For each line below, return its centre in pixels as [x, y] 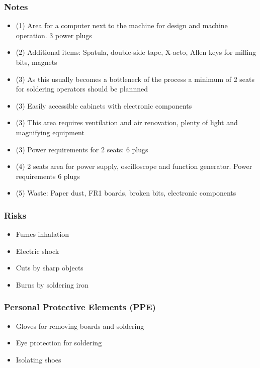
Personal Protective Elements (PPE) [80, 307]
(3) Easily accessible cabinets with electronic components [104, 105]
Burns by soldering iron [52, 284]
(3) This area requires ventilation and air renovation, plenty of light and [127, 122]
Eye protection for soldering [59, 343]
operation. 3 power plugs [54, 35]
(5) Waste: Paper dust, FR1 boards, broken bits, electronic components [126, 193]
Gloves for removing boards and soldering [80, 326]
